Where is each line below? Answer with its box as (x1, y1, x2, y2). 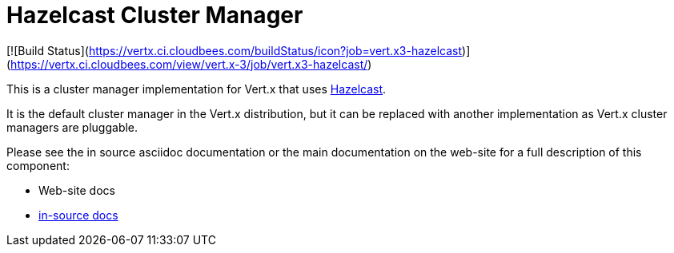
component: (6, 158, 70, 172)
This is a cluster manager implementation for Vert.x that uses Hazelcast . (6, 81, 387, 96)
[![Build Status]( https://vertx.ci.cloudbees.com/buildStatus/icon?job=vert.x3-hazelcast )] (6, 43, 471, 57)
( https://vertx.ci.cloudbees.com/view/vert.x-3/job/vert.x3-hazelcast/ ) (6, 57, 372, 71)
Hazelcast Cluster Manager (6, 2, 303, 29)
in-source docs (38, 208, 118, 222)
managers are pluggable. (6, 120, 138, 134)
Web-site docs (38, 183, 115, 197)
